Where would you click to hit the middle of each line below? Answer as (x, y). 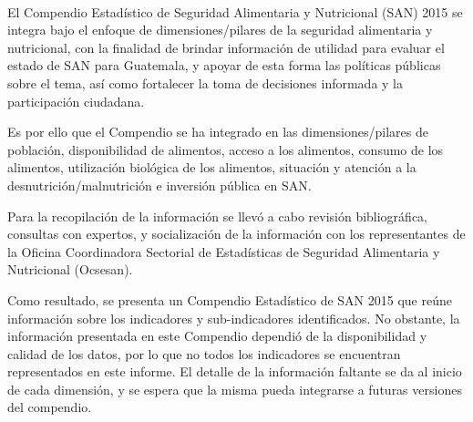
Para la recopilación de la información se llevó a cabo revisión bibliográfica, (218, 216)
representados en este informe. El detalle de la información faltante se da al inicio (235, 371)
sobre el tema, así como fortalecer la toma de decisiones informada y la (206, 82)
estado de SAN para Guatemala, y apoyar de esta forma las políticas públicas (224, 65)
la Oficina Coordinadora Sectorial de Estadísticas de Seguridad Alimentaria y (224, 251)
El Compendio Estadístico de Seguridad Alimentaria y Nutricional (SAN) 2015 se (235, 11)
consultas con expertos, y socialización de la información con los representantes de (236, 234)
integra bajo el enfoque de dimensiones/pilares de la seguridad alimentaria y (220, 30)
